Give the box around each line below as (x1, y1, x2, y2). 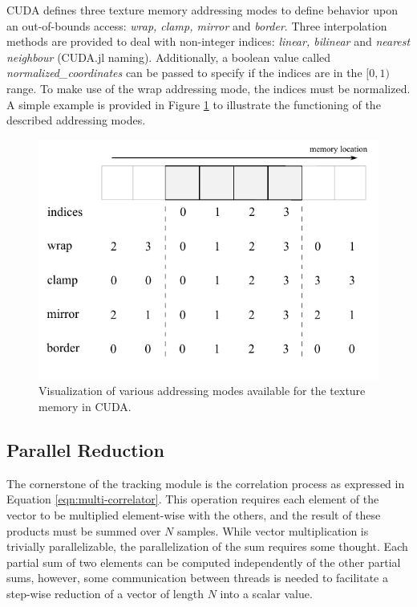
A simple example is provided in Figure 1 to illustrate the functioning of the (6, 96, 381, 112)
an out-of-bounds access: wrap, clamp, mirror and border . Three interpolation (6, 17, 387, 34)
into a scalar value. (220, 585, 313, 601)
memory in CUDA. (38, 397, 132, 414)
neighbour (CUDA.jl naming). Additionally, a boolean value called (6, 48, 331, 65)
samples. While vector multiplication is (176, 522, 369, 539)
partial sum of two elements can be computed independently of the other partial (6, 553, 401, 570)
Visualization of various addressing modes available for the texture (38, 382, 366, 399)
